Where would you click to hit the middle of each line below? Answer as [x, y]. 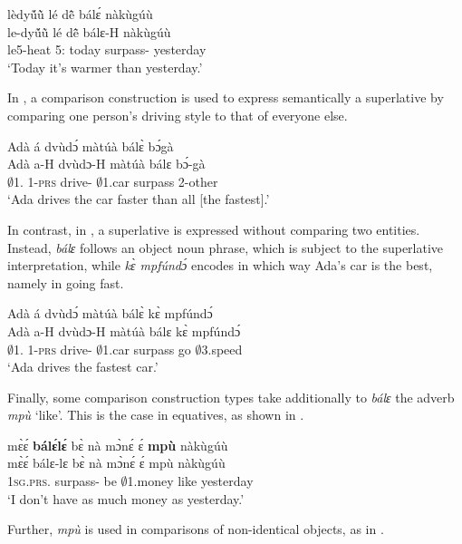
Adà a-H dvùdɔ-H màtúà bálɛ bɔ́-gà [106, 164]
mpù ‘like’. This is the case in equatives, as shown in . [156, 415]
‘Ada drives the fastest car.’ [83, 367]
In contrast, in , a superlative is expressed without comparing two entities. [214, 229]
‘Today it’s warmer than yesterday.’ [105, 67]
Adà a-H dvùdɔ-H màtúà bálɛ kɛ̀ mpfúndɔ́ [124, 330]
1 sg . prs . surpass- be [62, 481]
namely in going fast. [66, 282]
